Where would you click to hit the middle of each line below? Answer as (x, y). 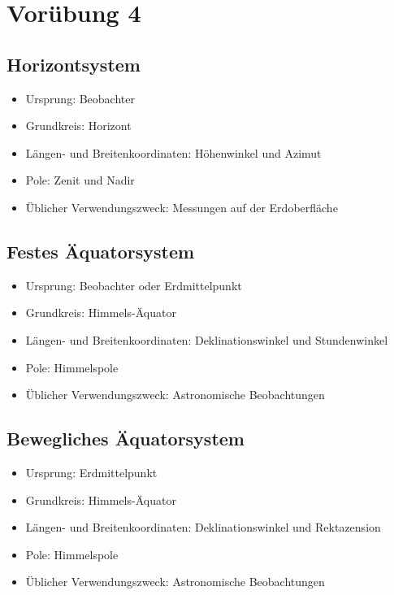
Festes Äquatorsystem (101, 251)
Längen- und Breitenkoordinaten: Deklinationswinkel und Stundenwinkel (207, 339)
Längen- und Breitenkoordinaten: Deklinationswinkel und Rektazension (203, 527)
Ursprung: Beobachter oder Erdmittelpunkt (134, 285)
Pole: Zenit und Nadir (80, 180)
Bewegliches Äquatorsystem (126, 439)
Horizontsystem (74, 64)
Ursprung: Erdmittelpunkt (91, 472)
